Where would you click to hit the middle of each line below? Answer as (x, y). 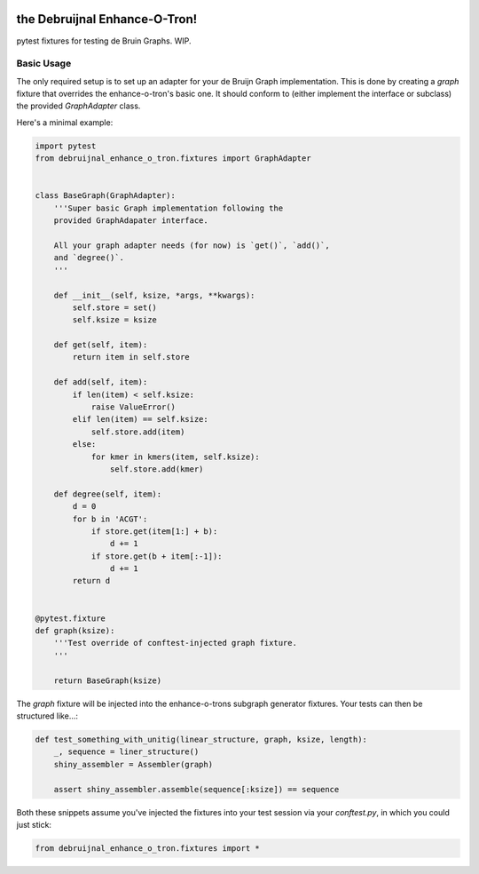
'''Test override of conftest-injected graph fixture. (175, 643)
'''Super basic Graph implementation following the (169, 208)
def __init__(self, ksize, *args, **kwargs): (154, 295)
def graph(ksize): (75, 631)
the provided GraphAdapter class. (79, 106)
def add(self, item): (101, 382)
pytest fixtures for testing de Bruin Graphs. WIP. (104, 41)
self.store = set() (114, 307)
